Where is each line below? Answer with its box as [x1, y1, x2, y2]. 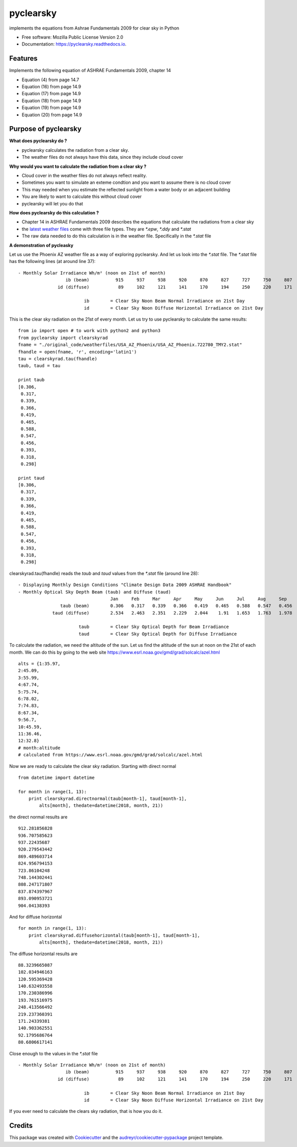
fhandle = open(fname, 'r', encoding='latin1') [18, 349, 137, 355]
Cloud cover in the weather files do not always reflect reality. [21, 173, 147, 179]
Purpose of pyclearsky [9, 125, 82, 133]
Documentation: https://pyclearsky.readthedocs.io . [21, 41, 127, 47]
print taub [18, 377, 45, 383]
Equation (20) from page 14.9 [21, 112, 82, 118]
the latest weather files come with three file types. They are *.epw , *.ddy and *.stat [21, 226, 191, 232]
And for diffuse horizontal [9, 914, 62, 920]
